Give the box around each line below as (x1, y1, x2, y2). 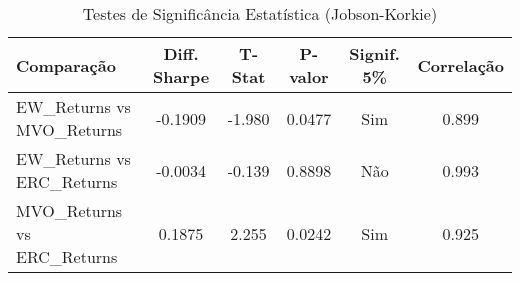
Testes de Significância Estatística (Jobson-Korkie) (82, 2, 438, 25)
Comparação (16, 53, 116, 77)
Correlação (417, 53, 504, 77)
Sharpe (152, 65, 210, 88)
